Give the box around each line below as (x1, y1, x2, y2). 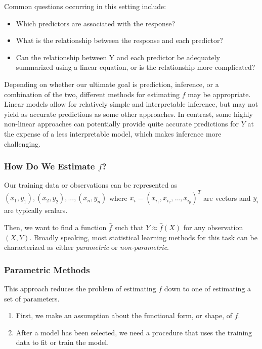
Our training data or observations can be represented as (4, 180, 178, 190)
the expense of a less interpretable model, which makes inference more (4, 128, 222, 139)
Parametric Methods (4, 263, 90, 276)
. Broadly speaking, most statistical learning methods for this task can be (29, 232, 257, 242)
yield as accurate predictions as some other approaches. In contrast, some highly (4, 108, 253, 119)
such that (114, 222, 144, 233)
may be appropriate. (188, 89, 251, 99)
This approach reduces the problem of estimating (4, 283, 156, 294)
